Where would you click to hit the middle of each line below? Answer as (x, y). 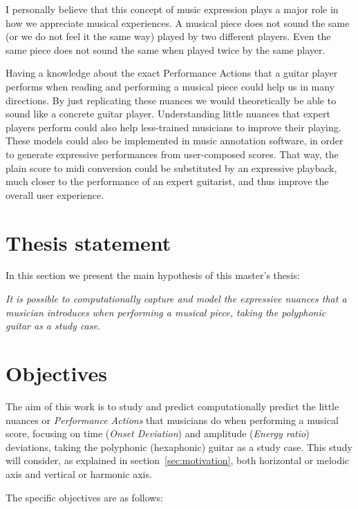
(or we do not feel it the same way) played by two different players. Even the (168, 36)
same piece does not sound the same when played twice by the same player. (166, 49)
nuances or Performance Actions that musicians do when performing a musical (172, 420)
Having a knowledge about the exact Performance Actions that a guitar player (172, 73)
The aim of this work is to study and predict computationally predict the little (172, 406)
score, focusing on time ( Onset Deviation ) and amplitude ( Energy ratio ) (158, 433)
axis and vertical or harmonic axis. (79, 473)
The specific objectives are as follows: (84, 497)
